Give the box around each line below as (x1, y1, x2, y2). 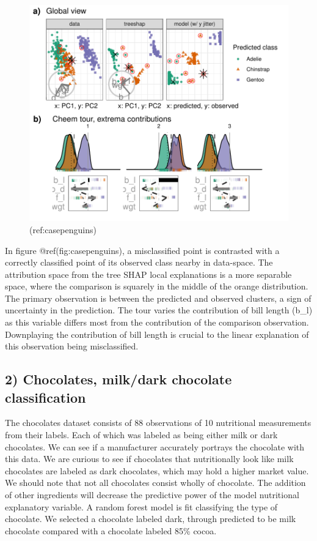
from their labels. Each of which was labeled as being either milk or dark (5, 428, 278, 441)
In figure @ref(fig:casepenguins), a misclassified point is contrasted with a (5, 244, 280, 256)
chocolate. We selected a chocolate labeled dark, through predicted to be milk (5, 512, 296, 525)
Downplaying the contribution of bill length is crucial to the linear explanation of (5, 327, 309, 340)
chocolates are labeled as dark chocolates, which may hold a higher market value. (5, 464, 309, 477)
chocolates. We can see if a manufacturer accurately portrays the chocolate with (5, 440, 304, 453)
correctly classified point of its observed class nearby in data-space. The (5, 256, 273, 269)
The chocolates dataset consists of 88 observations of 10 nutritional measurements (5, 416, 312, 429)
